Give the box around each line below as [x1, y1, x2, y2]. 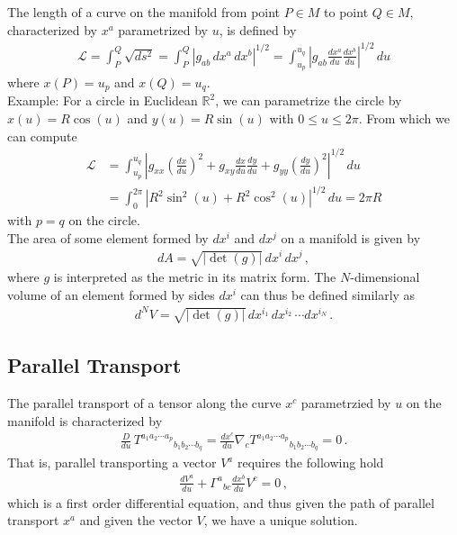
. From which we [358, 108, 450, 127]
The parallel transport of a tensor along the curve [7, 393, 282, 412]
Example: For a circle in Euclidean [7, 91, 198, 110]
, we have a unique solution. [203, 511, 358, 530]
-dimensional [350, 267, 420, 286]
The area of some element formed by [7, 228, 209, 247]
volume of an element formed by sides [7, 285, 215, 304]
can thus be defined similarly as [240, 285, 416, 304]
